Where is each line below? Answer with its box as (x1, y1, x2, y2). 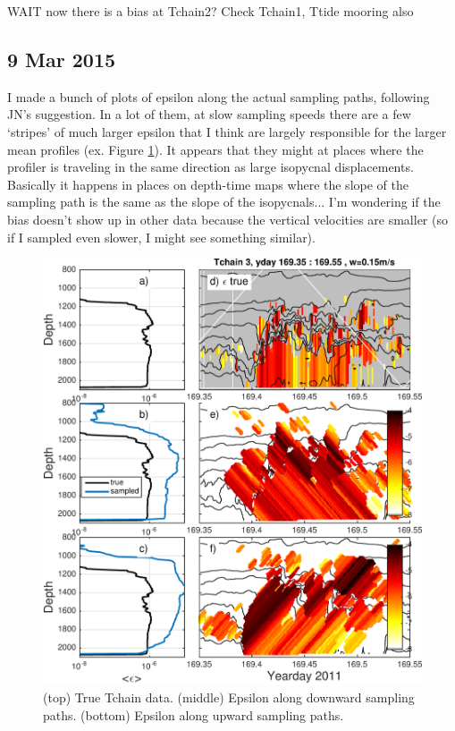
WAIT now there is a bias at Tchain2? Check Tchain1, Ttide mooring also (7, 2, 414, 20)
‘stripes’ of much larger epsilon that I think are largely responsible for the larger (7, 122, 447, 140)
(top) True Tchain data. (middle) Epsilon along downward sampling (43, 688, 415, 707)
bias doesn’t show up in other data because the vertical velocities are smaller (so (7, 209, 448, 228)
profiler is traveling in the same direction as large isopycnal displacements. (7, 157, 414, 176)
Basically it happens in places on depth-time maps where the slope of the (7, 174, 409, 193)
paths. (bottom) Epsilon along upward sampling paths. (43, 705, 344, 724)
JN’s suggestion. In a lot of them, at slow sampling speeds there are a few (7, 105, 411, 123)
